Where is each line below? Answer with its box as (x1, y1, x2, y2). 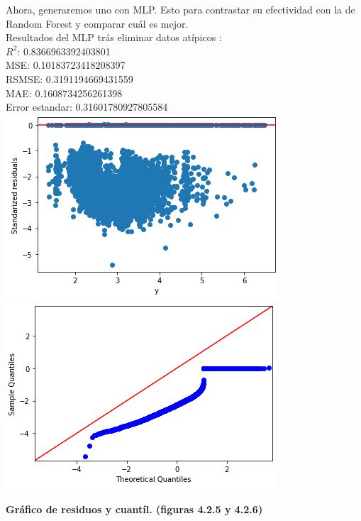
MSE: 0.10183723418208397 (6, 57, 126, 72)
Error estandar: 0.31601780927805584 (6, 99, 168, 114)
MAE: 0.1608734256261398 (6, 85, 123, 100)
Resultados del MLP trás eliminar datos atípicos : (6, 30, 222, 45)
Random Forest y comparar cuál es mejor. (6, 16, 189, 31)
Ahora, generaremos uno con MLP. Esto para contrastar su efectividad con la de (6, 2, 355, 16)
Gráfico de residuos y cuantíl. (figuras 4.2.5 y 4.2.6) (6, 501, 263, 516)
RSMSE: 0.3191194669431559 (6, 71, 133, 86)
